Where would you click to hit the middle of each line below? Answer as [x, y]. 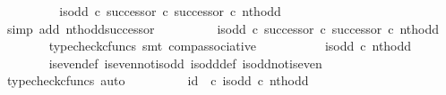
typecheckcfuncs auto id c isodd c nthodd [158, 80]
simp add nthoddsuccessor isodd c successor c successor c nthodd [223, 28]
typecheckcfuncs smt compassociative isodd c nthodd [230, 46]
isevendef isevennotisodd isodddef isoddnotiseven [185, 63]
